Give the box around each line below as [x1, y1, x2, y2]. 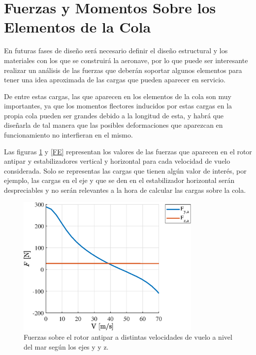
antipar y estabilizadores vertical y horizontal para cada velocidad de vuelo [4, 156, 230, 166]
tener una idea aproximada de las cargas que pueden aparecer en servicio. [4, 74, 226, 85]
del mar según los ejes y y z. [24, 341, 109, 352]
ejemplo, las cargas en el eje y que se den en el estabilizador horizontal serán [4, 175, 235, 185]
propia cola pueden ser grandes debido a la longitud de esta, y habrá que [4, 110, 224, 120]
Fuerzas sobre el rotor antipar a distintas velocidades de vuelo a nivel [24, 332, 232, 342]
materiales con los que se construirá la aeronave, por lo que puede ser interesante [4, 55, 248, 65]
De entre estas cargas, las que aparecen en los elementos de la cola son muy [4, 91, 231, 101]
